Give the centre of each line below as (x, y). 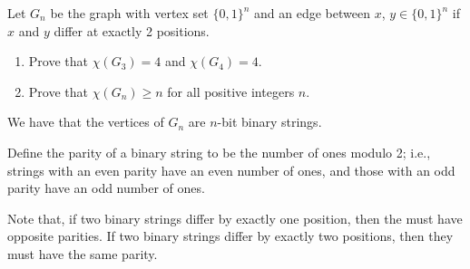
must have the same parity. (83, 253)
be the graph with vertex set (129, 13)
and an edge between (312, 13)
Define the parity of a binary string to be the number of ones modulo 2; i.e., (219, 152)
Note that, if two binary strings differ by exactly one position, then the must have (235, 218)
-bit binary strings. (269, 122)
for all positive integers (231, 91)
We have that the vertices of (86, 122)
